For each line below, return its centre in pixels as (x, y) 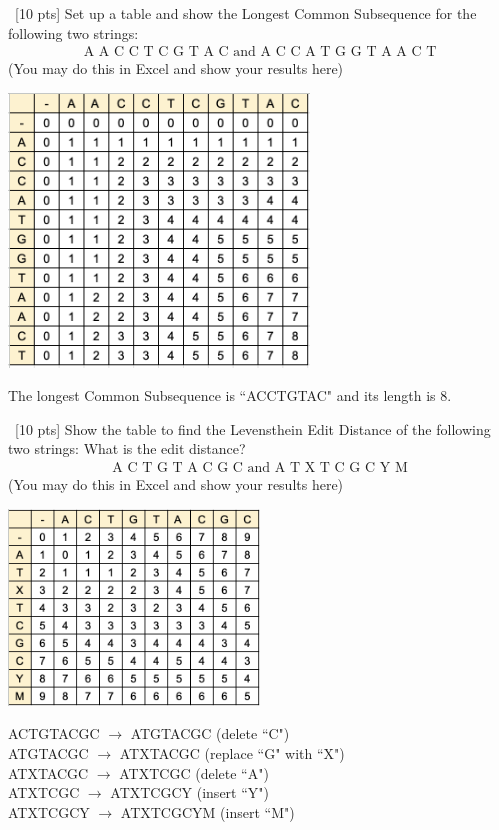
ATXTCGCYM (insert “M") (207, 811)
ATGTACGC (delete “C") (210, 733)
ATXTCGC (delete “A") (194, 772)
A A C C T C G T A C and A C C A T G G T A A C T (260, 52)
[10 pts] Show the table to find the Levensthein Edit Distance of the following (252, 428)
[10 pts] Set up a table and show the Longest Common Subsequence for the (245, 13)
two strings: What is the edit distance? (127, 448)
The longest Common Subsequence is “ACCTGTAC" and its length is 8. (230, 395)
